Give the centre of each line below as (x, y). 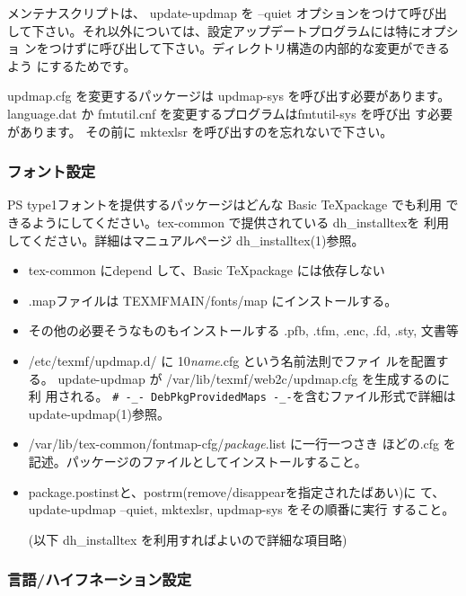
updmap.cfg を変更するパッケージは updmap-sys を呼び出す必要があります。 (229, 96)
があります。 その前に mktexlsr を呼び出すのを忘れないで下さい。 (200, 131)
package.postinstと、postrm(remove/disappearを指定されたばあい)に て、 (237, 491)
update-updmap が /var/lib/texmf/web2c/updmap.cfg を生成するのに (254, 378)
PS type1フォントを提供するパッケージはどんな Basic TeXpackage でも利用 (224, 205)
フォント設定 (52, 171)
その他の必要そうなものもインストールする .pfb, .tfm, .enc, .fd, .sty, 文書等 (243, 330)
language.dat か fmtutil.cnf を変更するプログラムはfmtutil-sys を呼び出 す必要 (230, 113)
